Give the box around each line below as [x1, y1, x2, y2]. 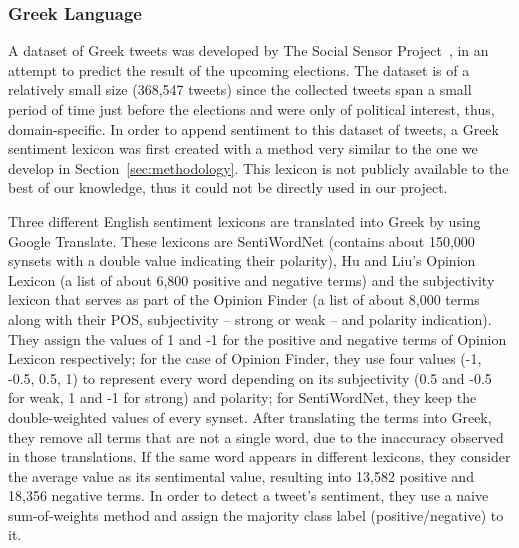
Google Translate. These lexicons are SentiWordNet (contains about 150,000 [8, 230, 475, 251]
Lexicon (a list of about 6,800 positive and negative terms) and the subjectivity [8, 269, 495, 290]
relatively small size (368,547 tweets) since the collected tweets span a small [8, 79, 472, 100]
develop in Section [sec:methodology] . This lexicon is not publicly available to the [8, 157, 509, 178]
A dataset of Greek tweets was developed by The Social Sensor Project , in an [8, 40, 489, 61]
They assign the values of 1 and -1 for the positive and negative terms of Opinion [8, 328, 507, 349]
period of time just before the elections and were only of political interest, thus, [8, 99, 495, 119]
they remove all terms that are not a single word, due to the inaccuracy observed [8, 426, 504, 447]
